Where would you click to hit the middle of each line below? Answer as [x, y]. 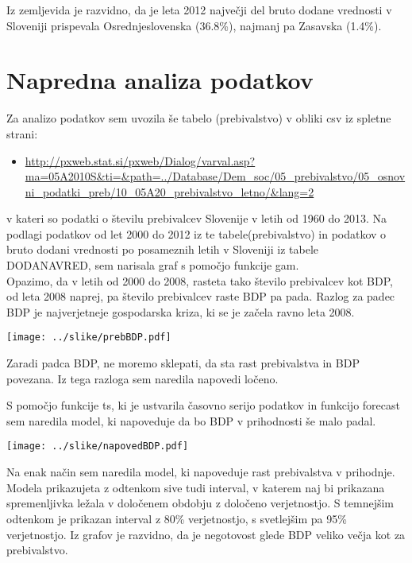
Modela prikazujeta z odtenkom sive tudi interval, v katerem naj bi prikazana [196, 487]
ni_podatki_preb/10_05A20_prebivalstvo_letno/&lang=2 [169, 191]
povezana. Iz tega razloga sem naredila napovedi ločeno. [142, 378]
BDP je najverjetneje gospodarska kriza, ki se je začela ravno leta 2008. [181, 311]
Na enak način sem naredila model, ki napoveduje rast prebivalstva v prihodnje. [201, 472]
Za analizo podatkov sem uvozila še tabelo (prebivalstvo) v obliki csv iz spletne [199, 118]
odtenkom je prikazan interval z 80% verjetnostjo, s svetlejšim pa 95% [177, 518]
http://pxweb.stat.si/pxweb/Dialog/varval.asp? [140, 160]
